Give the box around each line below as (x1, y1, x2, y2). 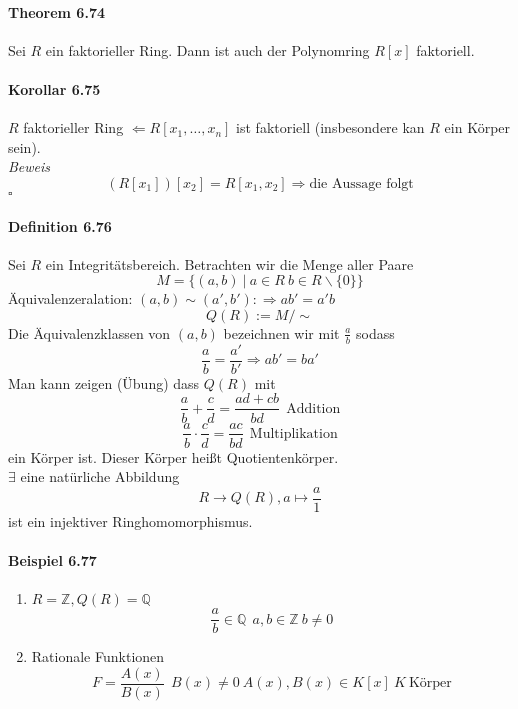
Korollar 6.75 (8, 78, 101, 99)
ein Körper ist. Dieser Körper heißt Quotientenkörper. (8, 446, 339, 467)
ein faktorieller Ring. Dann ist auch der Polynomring (45, 39, 370, 60)
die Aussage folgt (309, 176, 414, 191)
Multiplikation (249, 426, 338, 441)
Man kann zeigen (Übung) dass (8, 372, 200, 393)
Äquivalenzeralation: (8, 288, 133, 309)
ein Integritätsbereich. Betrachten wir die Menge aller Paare (45, 253, 414, 274)
